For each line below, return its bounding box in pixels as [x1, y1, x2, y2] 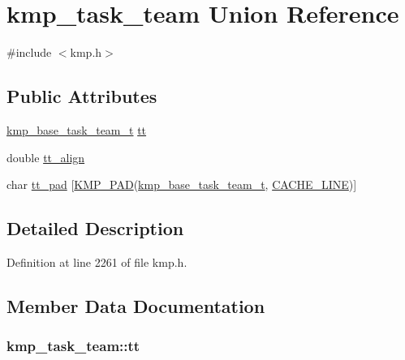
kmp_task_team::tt [6, 336, 140, 356]
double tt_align [6, 148, 85, 165]
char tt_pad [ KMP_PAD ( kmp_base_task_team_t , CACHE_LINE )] [6, 176, 357, 193]
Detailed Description [6, 216, 184, 241]
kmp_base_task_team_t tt [6, 121, 147, 138]
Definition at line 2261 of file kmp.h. [6, 253, 187, 270]
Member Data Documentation [6, 293, 265, 318]
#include [6, 44, 52, 61]
